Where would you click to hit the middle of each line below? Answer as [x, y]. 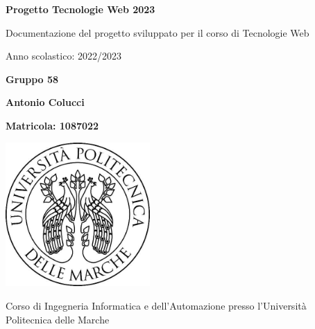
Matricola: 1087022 [52, 125]
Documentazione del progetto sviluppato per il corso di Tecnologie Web [157, 32]
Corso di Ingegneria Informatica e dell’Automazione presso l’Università [156, 306]
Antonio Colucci [45, 102]
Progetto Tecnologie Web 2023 [80, 9]
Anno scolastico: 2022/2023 [63, 56]
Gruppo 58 [32, 79]
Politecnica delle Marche [58, 319]
